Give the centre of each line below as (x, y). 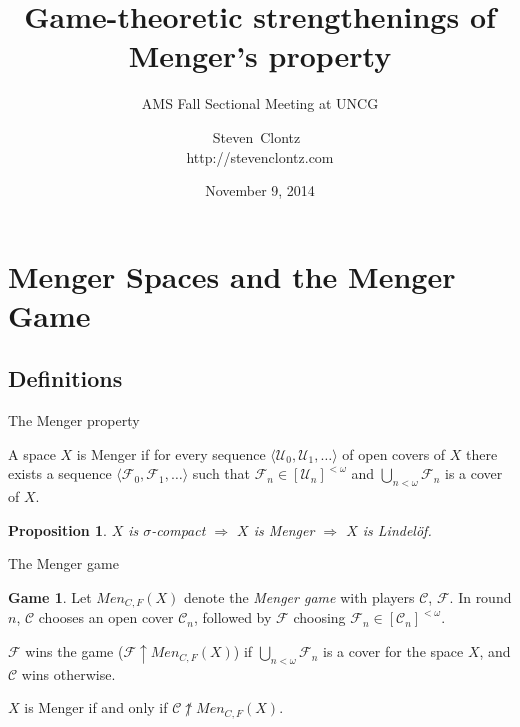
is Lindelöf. (397, 529)
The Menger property (74, 420)
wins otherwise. (68, 673)
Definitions (65, 378)
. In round (480, 597)
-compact (178, 529)
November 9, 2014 (260, 190)
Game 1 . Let (50, 597)
